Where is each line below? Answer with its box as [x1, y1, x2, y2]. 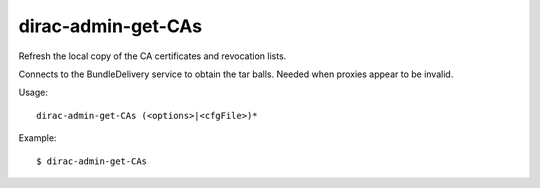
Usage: [18, 86, 49, 99]
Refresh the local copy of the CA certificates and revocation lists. [18, 50, 287, 62]
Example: [18, 132, 57, 144]
